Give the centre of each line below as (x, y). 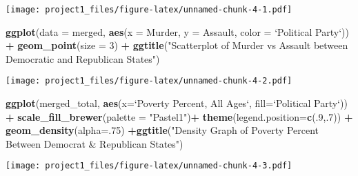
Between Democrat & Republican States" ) (95, 143)
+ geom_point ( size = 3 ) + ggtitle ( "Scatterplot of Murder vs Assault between (177, 45)
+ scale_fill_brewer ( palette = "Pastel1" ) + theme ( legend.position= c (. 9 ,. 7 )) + (179, 116)
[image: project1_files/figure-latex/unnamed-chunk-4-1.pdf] (149, 10)
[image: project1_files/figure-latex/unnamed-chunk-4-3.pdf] (149, 166)
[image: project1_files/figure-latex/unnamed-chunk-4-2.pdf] (149, 81)
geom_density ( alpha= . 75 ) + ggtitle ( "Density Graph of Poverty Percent (162, 130)
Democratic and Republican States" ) (83, 58)
